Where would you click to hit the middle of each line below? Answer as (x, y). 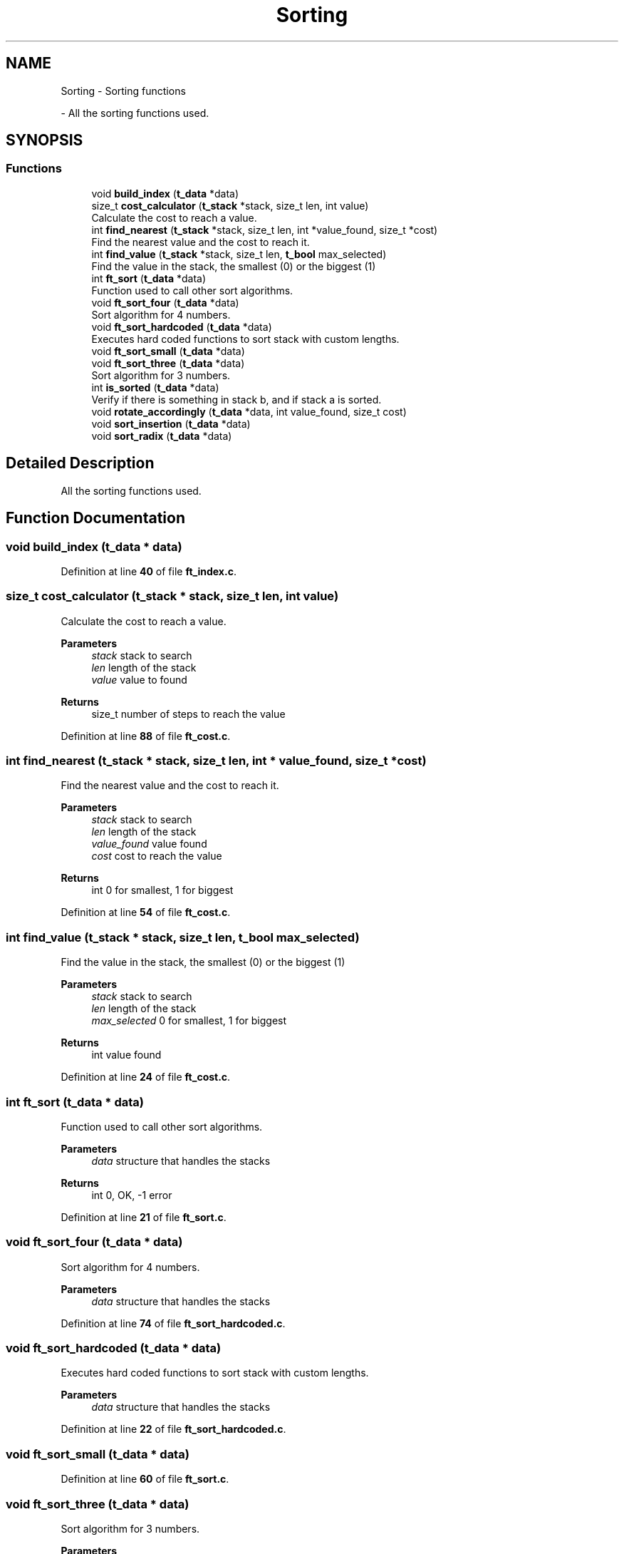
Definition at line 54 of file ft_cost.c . (146, 912)
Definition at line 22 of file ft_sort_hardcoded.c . (173, 1429)
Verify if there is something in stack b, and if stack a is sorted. (236, 399)
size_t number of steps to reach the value (188, 714)
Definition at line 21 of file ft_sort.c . (144, 1217)
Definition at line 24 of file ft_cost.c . (146, 1077)
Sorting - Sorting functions (123, 91)
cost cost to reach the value (157, 856)
